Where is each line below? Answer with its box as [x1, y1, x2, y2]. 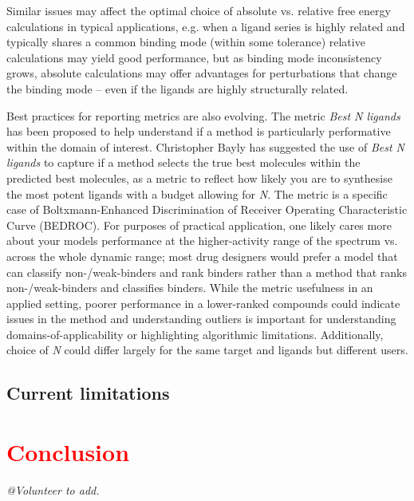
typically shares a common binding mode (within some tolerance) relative [6, 34, 365, 50]
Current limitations [6, 381, 170, 405]
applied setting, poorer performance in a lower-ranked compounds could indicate [6, 294, 400, 311]
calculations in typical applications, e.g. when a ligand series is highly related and [6, 18, 405, 34]
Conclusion [6, 436, 130, 468]
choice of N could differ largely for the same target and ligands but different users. [6, 341, 408, 358]
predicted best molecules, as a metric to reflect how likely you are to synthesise [6, 169, 392, 186]
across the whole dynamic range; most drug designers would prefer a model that [6, 247, 398, 264]
